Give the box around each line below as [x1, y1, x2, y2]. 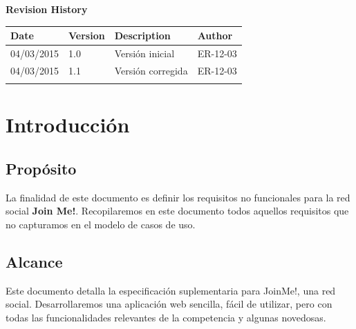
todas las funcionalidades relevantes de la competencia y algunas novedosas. [6, 310, 326, 324]
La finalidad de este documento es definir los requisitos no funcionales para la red [6, 190, 350, 204]
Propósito [6, 157, 77, 179]
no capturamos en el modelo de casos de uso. [6, 217, 196, 231]
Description [114, 28, 171, 43]
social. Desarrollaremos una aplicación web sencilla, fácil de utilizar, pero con [6, 297, 332, 311]
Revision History [6, 2, 88, 16]
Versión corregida [114, 63, 188, 77]
